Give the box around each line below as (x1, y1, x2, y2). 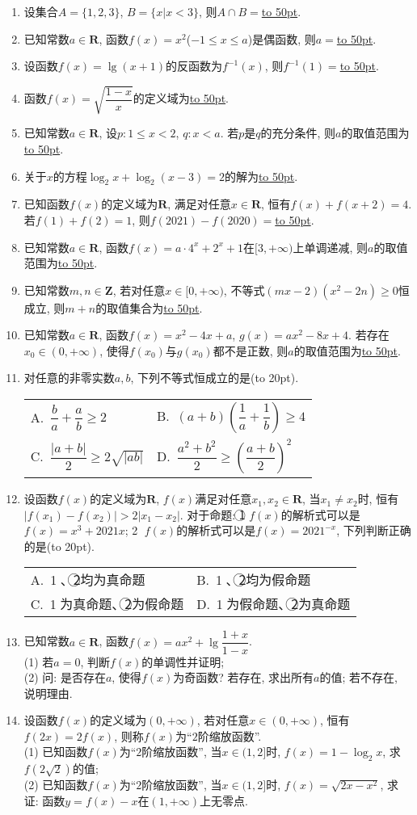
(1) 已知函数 (23, 743, 88, 760)
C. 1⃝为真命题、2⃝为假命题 (30, 594, 184, 614)
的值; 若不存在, (319, 669, 398, 686)
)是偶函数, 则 (247, 30, 316, 47)
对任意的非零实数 (23, 369, 115, 386)
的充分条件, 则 (260, 124, 336, 141)
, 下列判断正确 (336, 522, 411, 539)
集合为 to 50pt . (129, 299, 203, 316)
